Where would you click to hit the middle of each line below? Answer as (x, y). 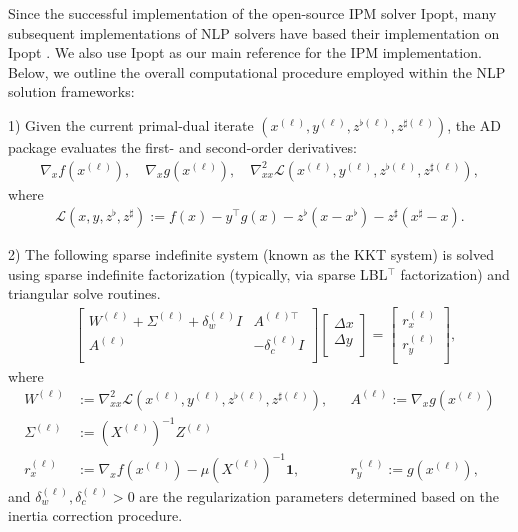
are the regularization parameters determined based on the (319, 495)
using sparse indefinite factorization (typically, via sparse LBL (198, 273)
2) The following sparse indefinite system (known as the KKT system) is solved (251, 254)
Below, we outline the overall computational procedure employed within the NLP (257, 71)
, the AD (474, 124)
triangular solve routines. (84, 293)
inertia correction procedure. (95, 515)
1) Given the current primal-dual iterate (131, 124)
